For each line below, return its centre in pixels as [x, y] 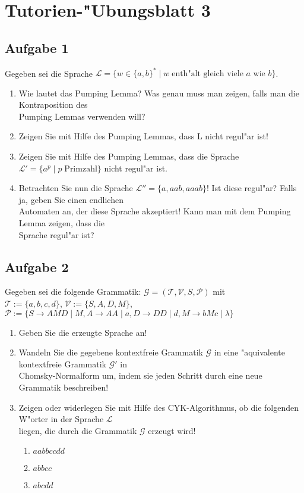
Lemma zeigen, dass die [61, 223]
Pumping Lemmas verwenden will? [82, 116]
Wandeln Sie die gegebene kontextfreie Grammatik [111, 352]
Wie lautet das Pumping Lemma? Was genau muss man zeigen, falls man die [159, 93]
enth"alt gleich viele [208, 74]
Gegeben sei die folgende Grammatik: [73, 291]
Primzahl [81, 169]
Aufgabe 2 [37, 266]
